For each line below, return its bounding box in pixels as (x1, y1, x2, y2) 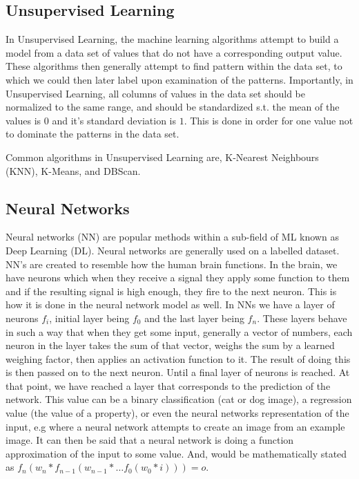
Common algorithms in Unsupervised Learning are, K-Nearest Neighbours (6, 149, 319, 164)
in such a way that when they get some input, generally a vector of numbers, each (6, 324, 353, 339)
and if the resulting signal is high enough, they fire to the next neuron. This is (6, 283, 337, 298)
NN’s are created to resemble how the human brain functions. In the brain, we (6, 256, 338, 271)
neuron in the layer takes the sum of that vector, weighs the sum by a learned (6, 338, 335, 353)
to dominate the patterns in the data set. (6, 126, 179, 141)
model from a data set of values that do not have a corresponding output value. (6, 45, 342, 59)
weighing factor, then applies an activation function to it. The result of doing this (6, 351, 351, 366)
